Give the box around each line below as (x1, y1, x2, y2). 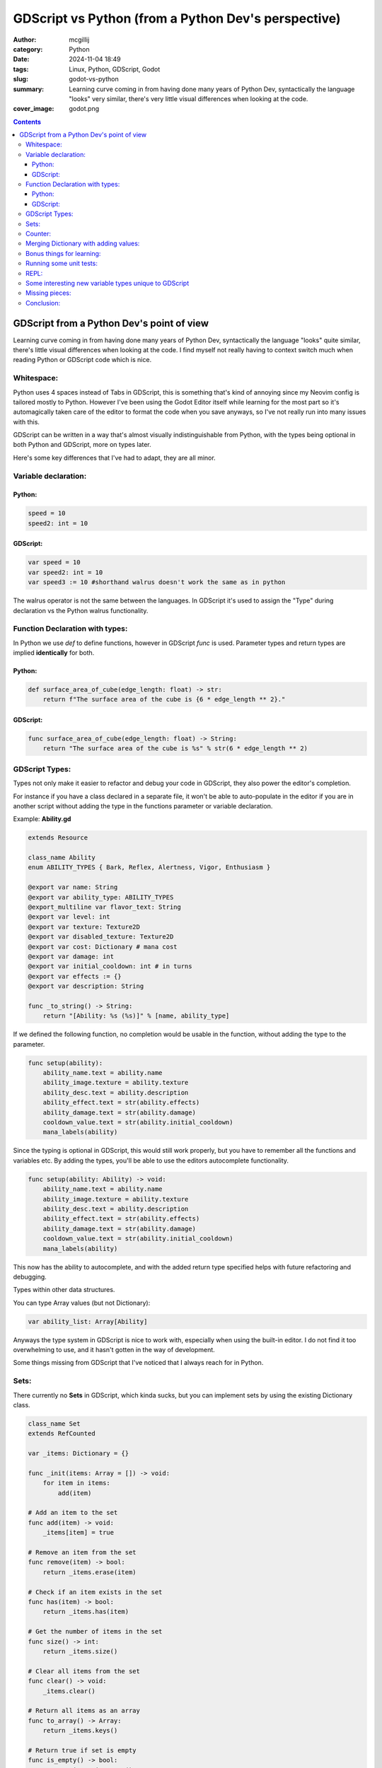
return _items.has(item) (42, 1607, 129, 1616)
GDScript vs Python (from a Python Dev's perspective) (13, 11, 341, 26)
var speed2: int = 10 (28, 568, 103, 576)
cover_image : (13, 105, 54, 113)
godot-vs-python (69, 75, 120, 83)
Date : (13, 55, 30, 64)
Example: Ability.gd (13, 815, 71, 823)
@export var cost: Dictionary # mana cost (28, 943, 178, 950)
